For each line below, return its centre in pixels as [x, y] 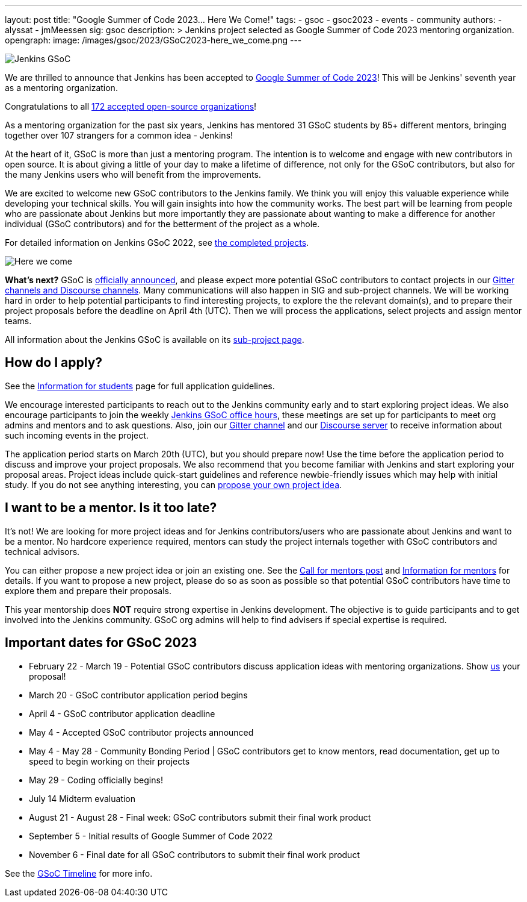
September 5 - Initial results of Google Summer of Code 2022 [151, 836]
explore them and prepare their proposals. [88, 590]
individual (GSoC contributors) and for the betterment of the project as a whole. [162, 224]
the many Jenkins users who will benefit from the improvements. [133, 174]
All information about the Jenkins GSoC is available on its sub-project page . [155, 340]
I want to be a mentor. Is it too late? [111, 508]
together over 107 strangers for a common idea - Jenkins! [119, 135]
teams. [18, 321]
